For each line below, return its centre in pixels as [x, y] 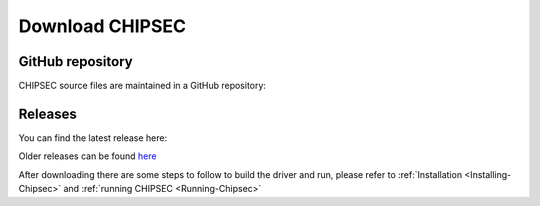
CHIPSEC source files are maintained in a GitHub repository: [142, 86]
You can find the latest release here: [93, 137]
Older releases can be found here [87, 156]
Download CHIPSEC [102, 26]
